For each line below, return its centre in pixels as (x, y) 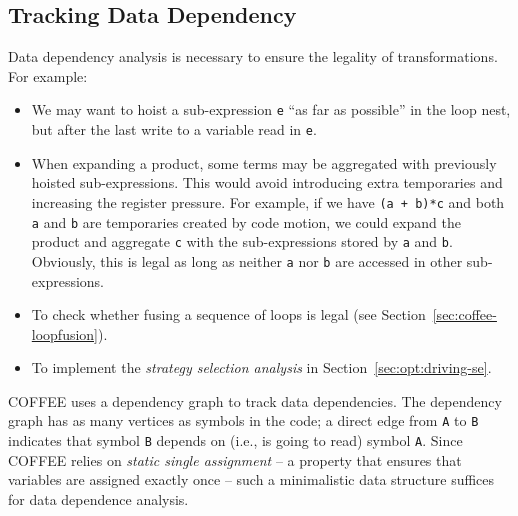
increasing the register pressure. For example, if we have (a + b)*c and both (268, 201)
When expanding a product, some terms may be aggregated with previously (264, 162)
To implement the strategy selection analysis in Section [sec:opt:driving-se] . (261, 367)
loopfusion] (65, 333)
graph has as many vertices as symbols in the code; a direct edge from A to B (243, 420)
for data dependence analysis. (98, 498)
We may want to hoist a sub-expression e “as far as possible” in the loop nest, (271, 109)
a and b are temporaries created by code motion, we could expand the (246, 221)
